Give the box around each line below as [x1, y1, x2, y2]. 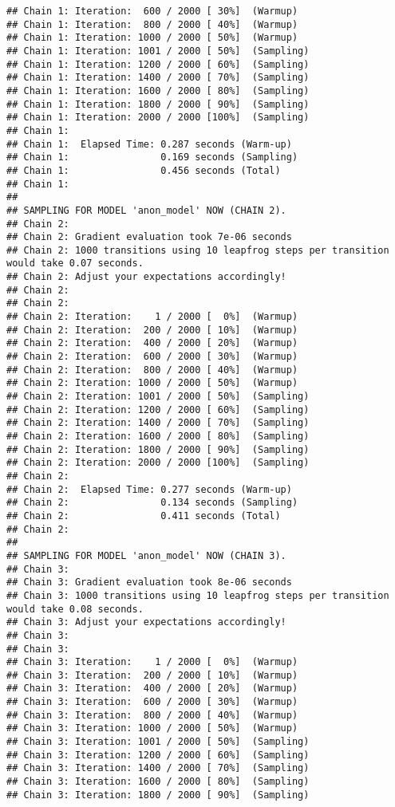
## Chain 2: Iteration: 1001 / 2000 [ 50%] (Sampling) [6, 391, 310, 403]
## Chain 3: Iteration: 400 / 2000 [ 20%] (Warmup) [6, 683, 298, 695]
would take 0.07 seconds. [6, 258, 144, 270]
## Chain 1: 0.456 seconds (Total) [6, 164, 281, 176]
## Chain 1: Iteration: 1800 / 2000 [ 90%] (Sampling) [6, 98, 310, 110]
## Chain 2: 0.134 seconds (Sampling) [6, 497, 298, 509]
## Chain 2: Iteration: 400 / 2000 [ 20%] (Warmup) [6, 337, 298, 349]
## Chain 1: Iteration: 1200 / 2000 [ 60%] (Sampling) [6, 58, 310, 70]
